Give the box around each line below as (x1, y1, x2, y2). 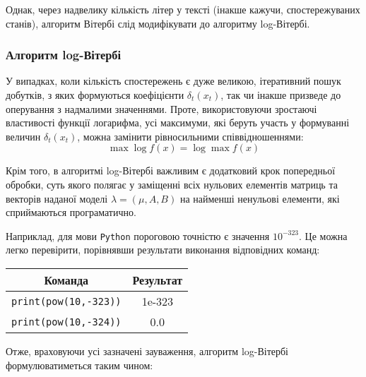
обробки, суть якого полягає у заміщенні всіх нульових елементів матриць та (6, 176, 338, 191)
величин (6, 128, 41, 143)
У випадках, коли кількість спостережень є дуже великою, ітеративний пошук (6, 73, 341, 88)
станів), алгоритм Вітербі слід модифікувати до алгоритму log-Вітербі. (6, 16, 310, 30)
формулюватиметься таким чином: (6, 357, 153, 372)
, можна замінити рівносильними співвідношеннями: (77, 128, 304, 143)
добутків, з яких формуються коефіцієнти (6, 88, 184, 102)
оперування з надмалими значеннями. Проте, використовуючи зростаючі (6, 101, 317, 116)
